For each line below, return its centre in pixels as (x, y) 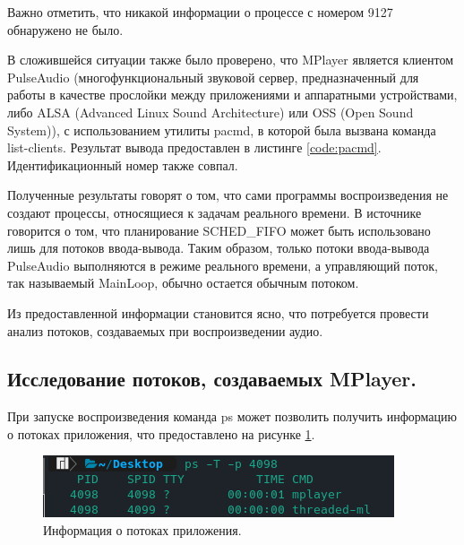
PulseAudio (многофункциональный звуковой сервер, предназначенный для (213, 77)
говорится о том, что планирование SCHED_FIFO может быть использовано (219, 230)
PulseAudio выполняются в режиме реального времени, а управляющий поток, (223, 265)
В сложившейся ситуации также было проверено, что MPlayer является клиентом (231, 60)
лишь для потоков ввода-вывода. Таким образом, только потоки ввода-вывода (219, 248)
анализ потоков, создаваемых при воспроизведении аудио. (165, 330)
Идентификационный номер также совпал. (123, 164)
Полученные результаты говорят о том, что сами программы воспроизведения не (228, 195)
